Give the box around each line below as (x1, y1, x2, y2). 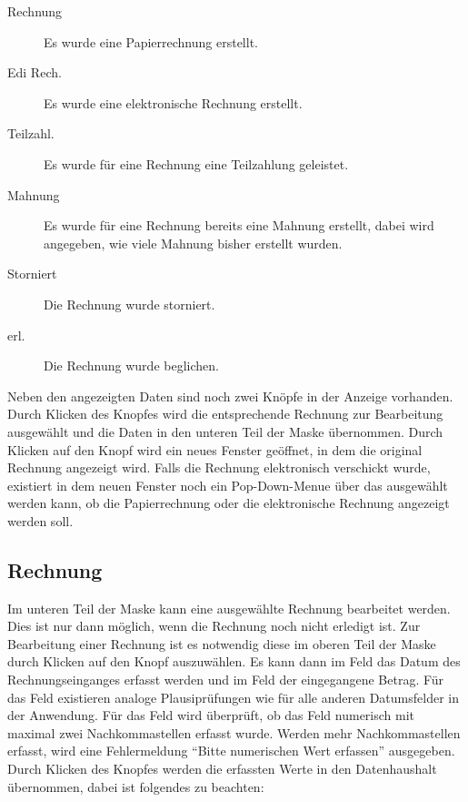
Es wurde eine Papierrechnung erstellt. (44, 32, 258, 51)
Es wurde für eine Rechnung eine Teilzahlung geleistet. (44, 154, 349, 173)
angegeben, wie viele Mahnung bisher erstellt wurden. (44, 233, 343, 252)
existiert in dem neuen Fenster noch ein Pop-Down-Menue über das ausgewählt (7, 475, 448, 494)
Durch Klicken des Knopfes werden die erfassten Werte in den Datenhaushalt (7, 759, 437, 778)
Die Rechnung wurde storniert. (44, 294, 215, 313)
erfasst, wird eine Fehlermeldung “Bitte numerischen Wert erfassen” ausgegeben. (7, 741, 455, 760)
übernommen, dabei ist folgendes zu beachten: (7, 777, 264, 796)
